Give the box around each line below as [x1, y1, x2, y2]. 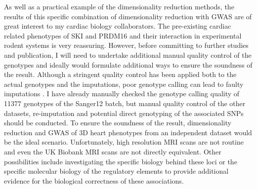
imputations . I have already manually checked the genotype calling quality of [4, 88, 240, 99]
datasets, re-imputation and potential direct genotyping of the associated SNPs [4, 108, 244, 118]
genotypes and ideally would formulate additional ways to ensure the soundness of [4, 59, 253, 70]
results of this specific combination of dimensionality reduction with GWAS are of [4, 11, 252, 21]
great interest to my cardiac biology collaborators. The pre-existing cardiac [4, 21, 231, 31]
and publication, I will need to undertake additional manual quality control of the [4, 49, 252, 60]
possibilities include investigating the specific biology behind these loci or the [4, 156, 237, 166]
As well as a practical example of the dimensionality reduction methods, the [4, 1, 234, 11]
